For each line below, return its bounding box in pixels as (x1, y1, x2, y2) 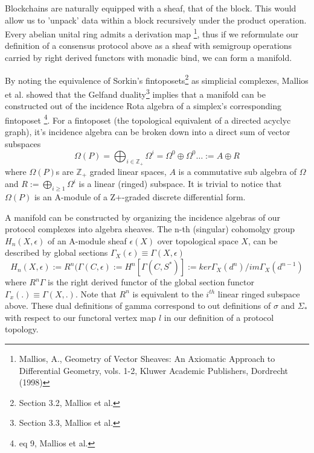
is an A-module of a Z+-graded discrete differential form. (34, 191, 246, 203)
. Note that (75, 287, 117, 300)
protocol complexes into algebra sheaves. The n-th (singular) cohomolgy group (5, 223, 295, 235)
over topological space (157, 234, 239, 247)
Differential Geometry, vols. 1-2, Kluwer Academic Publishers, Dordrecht (19, 364, 289, 376)
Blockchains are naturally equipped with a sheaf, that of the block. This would (5, 2, 296, 14)
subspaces (5, 137, 41, 150)
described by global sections (5, 246, 108, 259)
